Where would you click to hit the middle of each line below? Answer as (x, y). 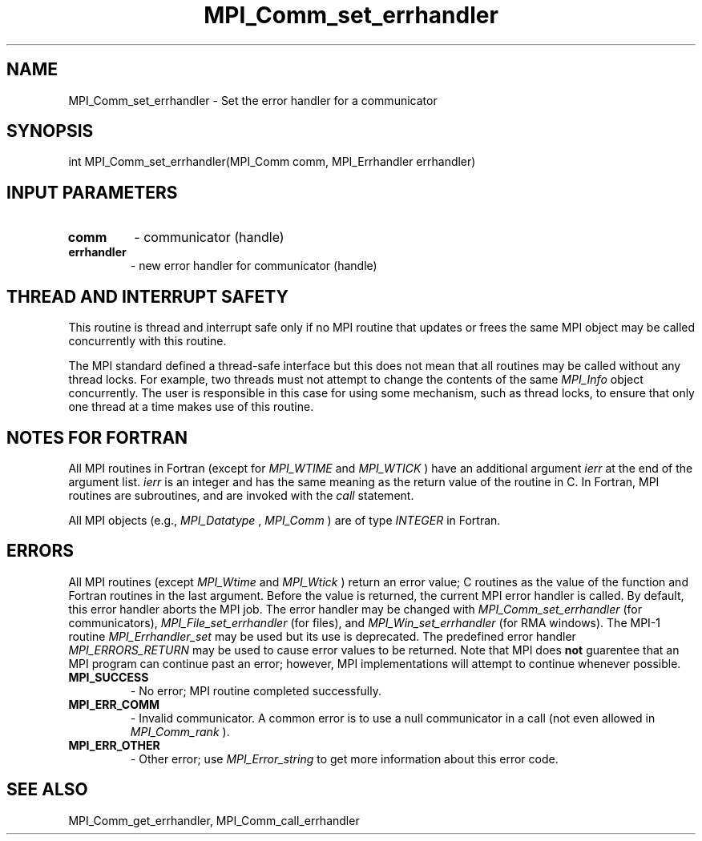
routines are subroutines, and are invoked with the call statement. (241, 495)
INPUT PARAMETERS (92, 192)
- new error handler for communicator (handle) (254, 266)
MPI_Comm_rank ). (180, 731)
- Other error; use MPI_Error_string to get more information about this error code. (344, 759)
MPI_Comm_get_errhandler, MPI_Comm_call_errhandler (214, 820)
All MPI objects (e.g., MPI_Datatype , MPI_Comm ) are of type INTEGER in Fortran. (284, 520)
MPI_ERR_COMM (114, 704)
